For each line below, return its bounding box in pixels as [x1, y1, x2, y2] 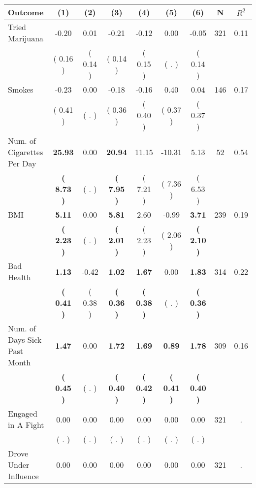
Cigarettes [8, 146, 43, 158]
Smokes [8, 84, 33, 95]
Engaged [8, 408, 37, 419]
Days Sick [8, 334, 42, 345]
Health [8, 271, 31, 283]
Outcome [8, 6, 44, 18]
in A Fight [8, 419, 44, 430]
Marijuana [8, 33, 44, 44]
